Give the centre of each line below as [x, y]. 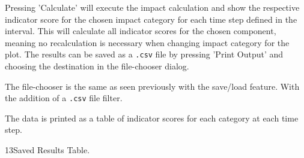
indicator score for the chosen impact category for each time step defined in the [151, 19]
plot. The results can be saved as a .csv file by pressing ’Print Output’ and [144, 54]
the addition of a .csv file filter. [64, 98]
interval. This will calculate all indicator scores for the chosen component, [141, 31]
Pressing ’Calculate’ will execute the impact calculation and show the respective [152, 7]
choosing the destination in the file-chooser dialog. [97, 66]
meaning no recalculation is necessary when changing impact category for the [147, 42]
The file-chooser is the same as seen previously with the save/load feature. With [152, 86]
